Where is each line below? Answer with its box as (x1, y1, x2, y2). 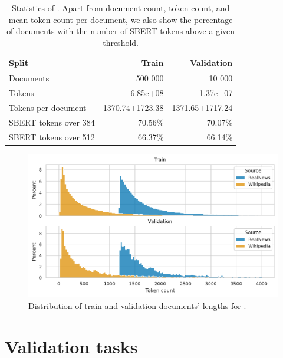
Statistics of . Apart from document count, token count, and (11, 2, 230, 14)
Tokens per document (9, 101, 87, 113)
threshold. (103, 36, 139, 48)
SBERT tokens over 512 (9, 130, 95, 143)
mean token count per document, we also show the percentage (8, 13, 233, 25)
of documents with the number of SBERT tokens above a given (6, 25, 235, 37)
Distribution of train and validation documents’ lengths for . (28, 299, 246, 311)
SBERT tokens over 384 (9, 116, 95, 128)
